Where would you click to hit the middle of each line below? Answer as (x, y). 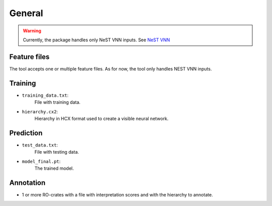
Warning (32, 31)
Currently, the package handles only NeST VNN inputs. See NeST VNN (96, 40)
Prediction (26, 133)
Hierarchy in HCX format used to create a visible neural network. (101, 118)
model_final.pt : (41, 161)
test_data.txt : (40, 145)
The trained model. (54, 168)
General (26, 13)
